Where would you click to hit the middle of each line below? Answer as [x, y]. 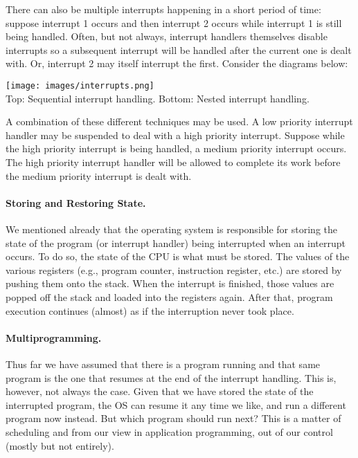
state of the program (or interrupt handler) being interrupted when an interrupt [176, 242]
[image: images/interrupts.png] [80, 85]
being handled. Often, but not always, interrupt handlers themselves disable [167, 36]
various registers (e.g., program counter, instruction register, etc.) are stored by [174, 269]
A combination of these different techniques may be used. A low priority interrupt [179, 121]
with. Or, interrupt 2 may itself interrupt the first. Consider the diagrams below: [177, 63]
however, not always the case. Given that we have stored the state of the [160, 391]
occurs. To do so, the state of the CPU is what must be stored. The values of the [178, 256]
